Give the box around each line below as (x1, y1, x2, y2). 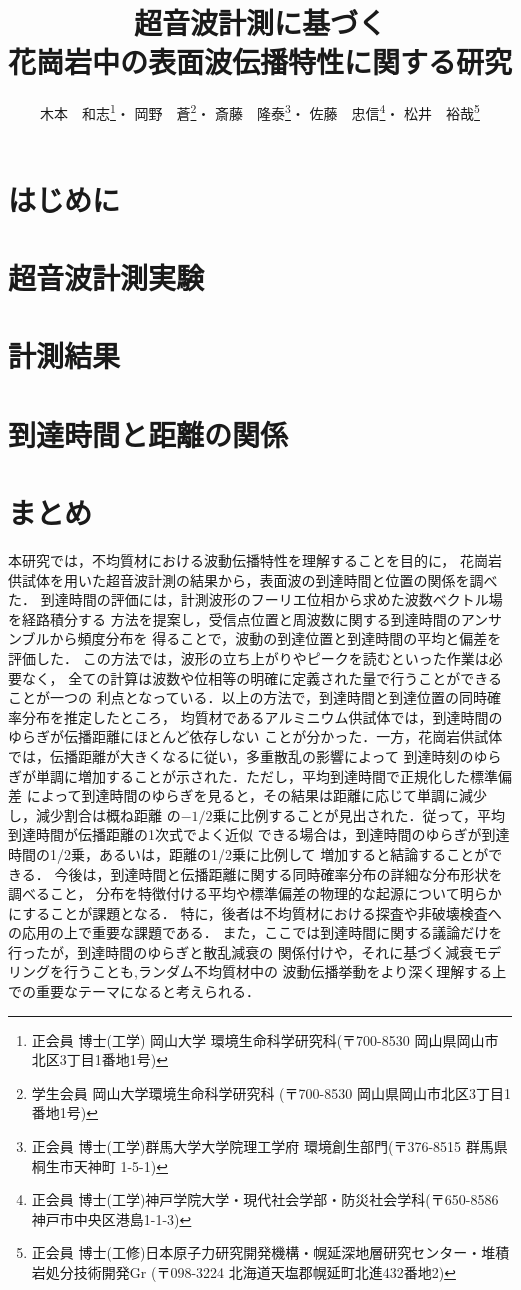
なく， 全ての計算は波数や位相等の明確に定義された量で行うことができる (21, 667, 502, 688)
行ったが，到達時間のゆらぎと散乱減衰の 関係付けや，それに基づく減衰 (8, 941, 474, 962)
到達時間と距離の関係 (8, 413, 289, 454)
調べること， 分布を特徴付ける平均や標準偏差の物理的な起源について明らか (8, 883, 502, 904)
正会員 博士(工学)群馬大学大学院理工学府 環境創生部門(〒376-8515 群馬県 (31, 1136, 508, 1157)
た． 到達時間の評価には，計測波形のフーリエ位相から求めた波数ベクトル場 (8, 589, 503, 610)
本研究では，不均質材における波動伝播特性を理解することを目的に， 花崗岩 (8, 550, 502, 570)
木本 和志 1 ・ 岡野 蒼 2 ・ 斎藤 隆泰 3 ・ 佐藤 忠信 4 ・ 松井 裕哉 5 (40, 100, 480, 123)
